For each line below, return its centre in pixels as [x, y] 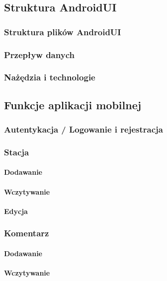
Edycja [16, 211]
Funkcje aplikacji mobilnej [73, 105]
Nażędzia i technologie [50, 77]
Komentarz [27, 233]
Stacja [17, 152]
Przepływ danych [39, 54]
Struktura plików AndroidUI [63, 32]
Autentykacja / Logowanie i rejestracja [83, 129]
